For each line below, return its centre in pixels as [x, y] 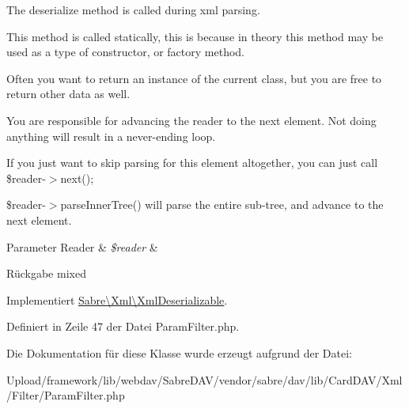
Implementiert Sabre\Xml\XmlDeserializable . [117, 299]
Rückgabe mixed [46, 273]
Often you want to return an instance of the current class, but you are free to [194, 78]
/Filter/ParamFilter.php [66, 395]
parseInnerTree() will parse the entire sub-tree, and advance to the [222, 204]
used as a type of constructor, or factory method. [125, 52]
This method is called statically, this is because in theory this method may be [195, 36]
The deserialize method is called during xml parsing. [133, 9]
